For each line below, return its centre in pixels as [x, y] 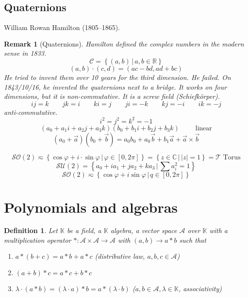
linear [204, 128]
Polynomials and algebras [91, 207]
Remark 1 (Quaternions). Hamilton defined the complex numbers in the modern [124, 43]
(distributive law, [120, 256]
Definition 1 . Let [31, 230]
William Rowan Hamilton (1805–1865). [62, 27]
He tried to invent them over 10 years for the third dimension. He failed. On [117, 77]
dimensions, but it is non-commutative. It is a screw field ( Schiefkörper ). [112, 96]
